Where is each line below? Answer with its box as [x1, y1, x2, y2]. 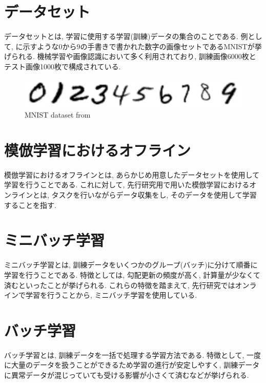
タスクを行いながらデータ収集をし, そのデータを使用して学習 [51, 189, 257, 200]
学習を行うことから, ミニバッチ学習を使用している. [25, 290, 197, 300]
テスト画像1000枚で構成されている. [4, 61, 121, 71]
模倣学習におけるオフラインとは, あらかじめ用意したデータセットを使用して [4, 169, 260, 180]
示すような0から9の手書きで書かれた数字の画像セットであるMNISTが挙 [23, 41, 262, 51]
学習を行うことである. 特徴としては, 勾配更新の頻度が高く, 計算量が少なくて [4, 269, 260, 280]
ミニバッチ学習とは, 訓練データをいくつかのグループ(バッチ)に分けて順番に [4, 259, 258, 270]
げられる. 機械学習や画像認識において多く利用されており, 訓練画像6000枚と [4, 51, 256, 62]
